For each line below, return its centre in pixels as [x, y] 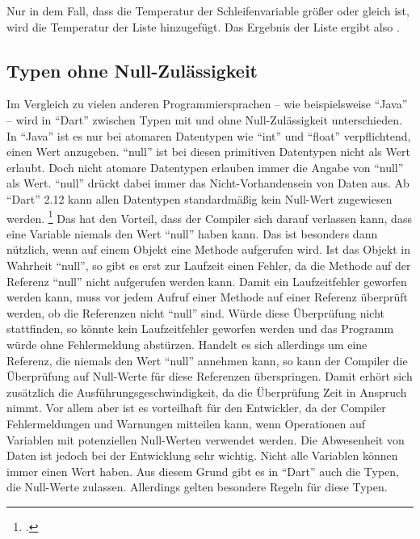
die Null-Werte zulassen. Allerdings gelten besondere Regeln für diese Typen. [197, 487]
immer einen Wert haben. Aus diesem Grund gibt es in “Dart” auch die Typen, [203, 471]
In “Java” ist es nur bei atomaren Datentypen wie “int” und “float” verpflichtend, [209, 135]
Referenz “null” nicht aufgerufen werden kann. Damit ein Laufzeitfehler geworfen [207, 281]
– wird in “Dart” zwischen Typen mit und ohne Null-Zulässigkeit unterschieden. [204, 119]
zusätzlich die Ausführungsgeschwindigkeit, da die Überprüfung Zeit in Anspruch [207, 392]
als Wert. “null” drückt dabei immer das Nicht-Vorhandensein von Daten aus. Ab [208, 183]
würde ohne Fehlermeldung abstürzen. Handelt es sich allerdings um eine [187, 344]
